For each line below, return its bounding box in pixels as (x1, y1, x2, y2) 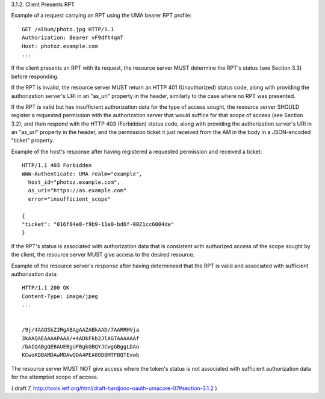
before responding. (11, 73, 59, 80)
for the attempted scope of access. (11, 373, 99, 381)
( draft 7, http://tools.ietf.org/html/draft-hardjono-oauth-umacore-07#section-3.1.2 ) (11, 385, 217, 392)
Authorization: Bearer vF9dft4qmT (22, 34, 123, 41)
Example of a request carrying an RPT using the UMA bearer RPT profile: (11, 12, 192, 19)
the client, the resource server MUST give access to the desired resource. (11, 251, 195, 258)
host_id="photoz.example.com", (28, 179, 120, 186)
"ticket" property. (11, 137, 54, 144)
